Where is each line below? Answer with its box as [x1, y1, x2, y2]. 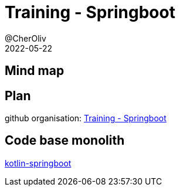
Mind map [5, 63, 64, 79]
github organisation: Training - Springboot [5, 113, 167, 124]
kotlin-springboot [5, 158, 72, 168]
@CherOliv [5, 33, 46, 43]
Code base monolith [5, 133, 125, 148]
